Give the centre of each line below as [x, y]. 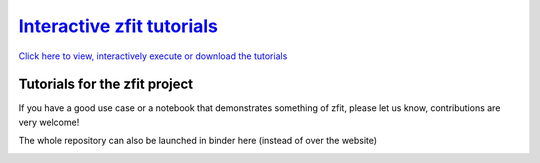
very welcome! [49, 122]
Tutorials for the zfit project [106, 84]
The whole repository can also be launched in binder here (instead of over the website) [198, 141]
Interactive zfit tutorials [118, 26]
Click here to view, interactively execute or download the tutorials [153, 56]
